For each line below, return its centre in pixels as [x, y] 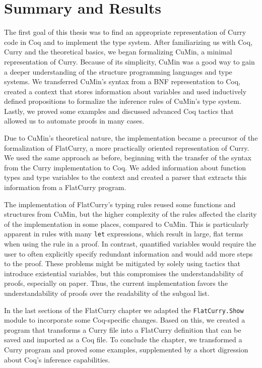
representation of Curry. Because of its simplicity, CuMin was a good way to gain [129, 61]
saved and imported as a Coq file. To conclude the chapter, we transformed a [123, 340]
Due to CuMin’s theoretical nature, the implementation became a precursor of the [131, 138]
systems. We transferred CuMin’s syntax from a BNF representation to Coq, [122, 81]
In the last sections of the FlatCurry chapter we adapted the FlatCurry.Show [124, 310]
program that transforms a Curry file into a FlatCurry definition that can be [123, 329]
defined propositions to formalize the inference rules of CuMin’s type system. [123, 101]
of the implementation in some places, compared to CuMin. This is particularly [126, 224]
